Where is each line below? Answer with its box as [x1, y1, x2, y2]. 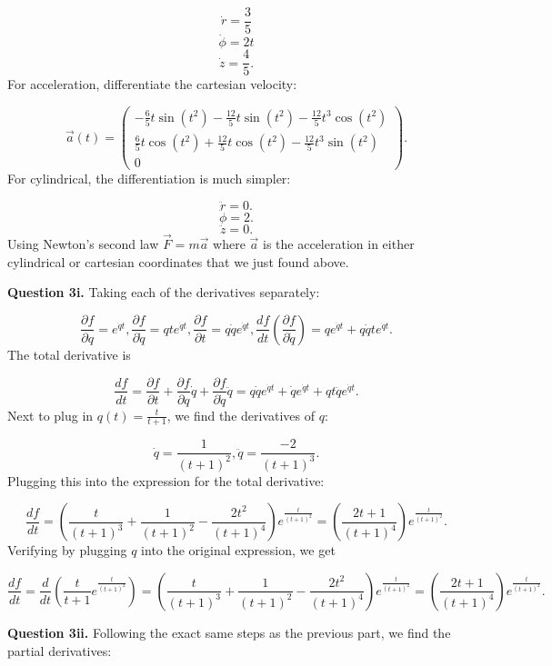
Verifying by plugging [7, 541, 127, 560]
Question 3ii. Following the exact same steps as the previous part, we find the [7, 622, 451, 641]
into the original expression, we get [141, 541, 336, 560]
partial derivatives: [7, 641, 112, 660]
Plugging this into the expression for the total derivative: [7, 471, 325, 490]
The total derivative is [7, 344, 131, 363]
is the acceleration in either [263, 234, 415, 253]
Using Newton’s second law [7, 234, 159, 253]
